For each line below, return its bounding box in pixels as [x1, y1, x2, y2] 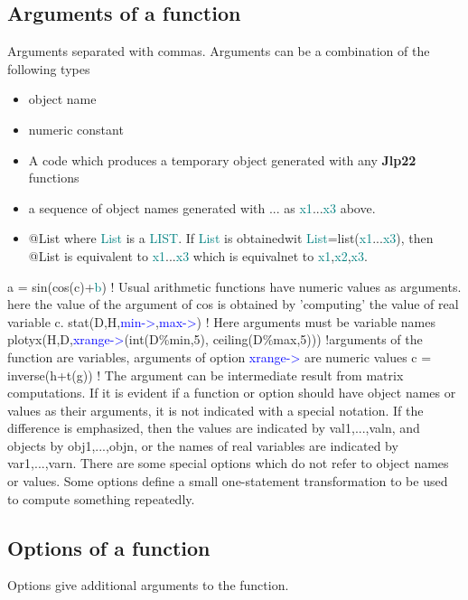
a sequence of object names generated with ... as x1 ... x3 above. [28, 198, 376, 217]
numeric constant [28, 119, 124, 138]
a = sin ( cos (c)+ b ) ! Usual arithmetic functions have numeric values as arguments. [7, 277, 462, 295]
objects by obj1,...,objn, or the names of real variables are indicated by [7, 436, 398, 455]
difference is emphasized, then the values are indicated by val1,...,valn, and [7, 418, 420, 437]
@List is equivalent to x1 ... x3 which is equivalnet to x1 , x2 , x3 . [28, 246, 368, 265]
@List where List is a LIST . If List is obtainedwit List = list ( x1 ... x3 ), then [28, 229, 434, 248]
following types [7, 59, 90, 78]
